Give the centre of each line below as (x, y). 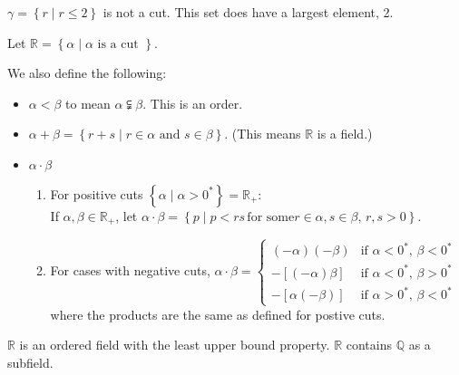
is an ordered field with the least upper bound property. (175, 345)
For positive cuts (97, 193)
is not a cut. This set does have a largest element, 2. (248, 12)
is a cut (118, 44)
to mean (88, 103)
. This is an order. (193, 103)
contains (369, 345)
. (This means (263, 134)
